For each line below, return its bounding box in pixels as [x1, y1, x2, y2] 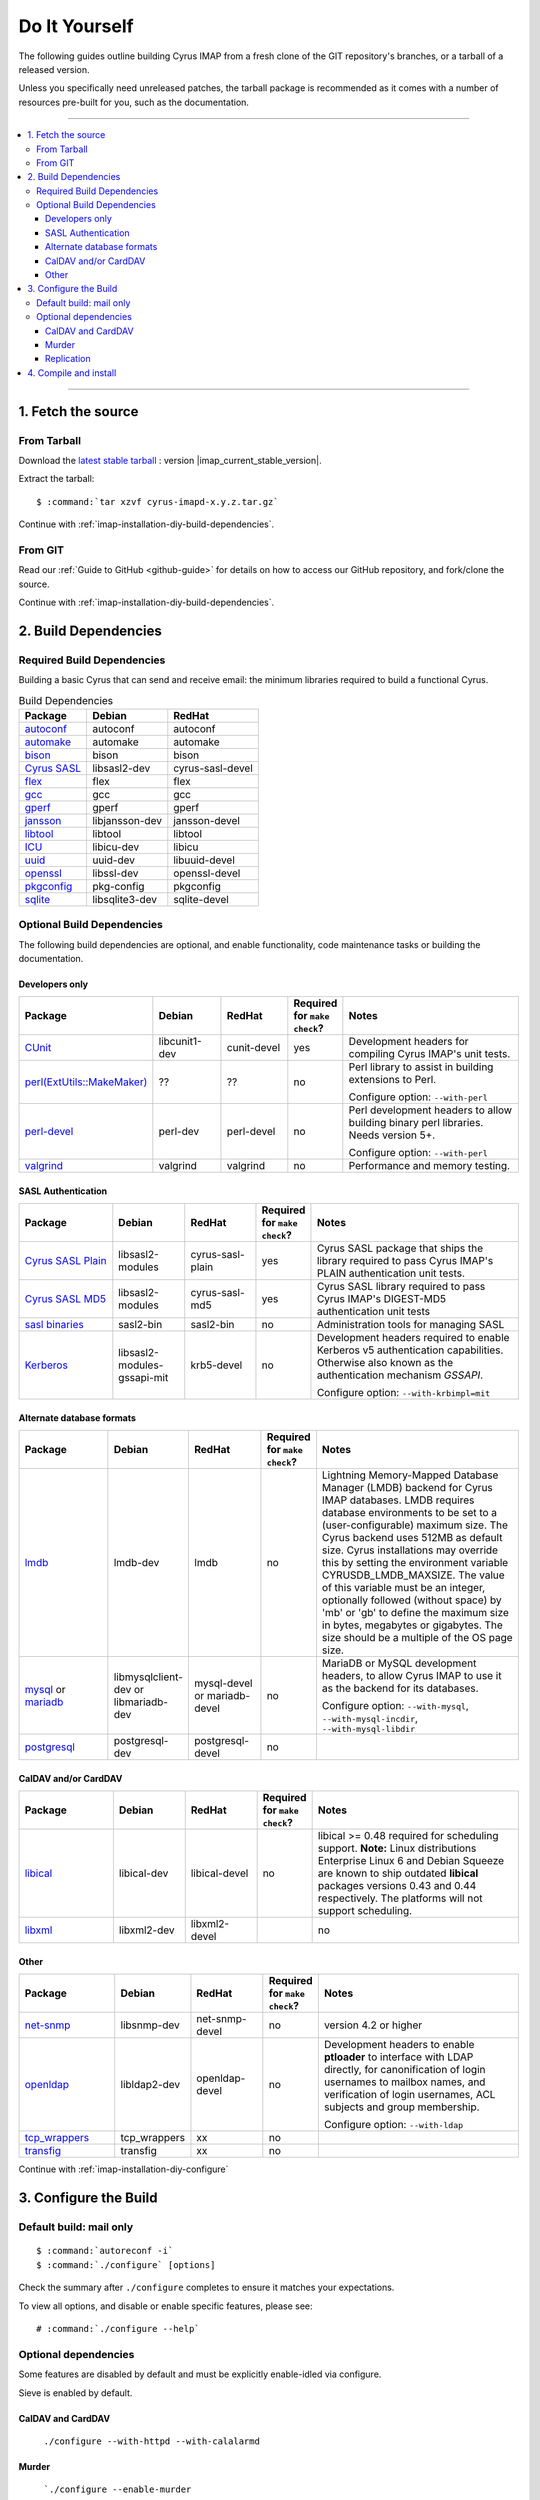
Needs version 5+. [348, 1128, 436, 1142]
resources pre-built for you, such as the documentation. [18, 96, 250, 108]
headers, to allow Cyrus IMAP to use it [321, 1669, 502, 1683]
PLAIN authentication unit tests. [316, 1266, 465, 1280]
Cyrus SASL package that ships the [316, 1241, 484, 1255]
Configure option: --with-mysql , [321, 1699, 469, 1713]
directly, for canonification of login [323, 2063, 486, 2077]
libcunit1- [158, 1035, 202, 1049]
